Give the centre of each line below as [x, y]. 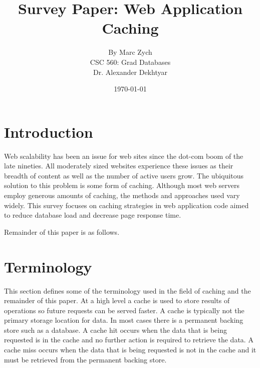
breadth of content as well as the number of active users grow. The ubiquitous [124, 175]
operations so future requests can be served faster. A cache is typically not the [124, 310]
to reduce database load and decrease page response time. [93, 215]
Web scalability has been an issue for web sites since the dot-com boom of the [124, 156]
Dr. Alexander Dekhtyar [130, 72]
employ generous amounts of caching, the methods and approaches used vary [122, 195]
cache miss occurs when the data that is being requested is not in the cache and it [130, 350]
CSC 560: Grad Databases [130, 62]
